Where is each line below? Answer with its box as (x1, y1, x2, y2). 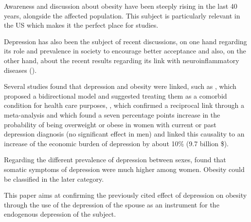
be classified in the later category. (4, 173, 104, 184)
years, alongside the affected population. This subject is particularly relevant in (4, 10, 240, 20)
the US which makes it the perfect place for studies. (4, 20, 159, 30)
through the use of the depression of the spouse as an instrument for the (4, 199, 219, 209)
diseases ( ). (4, 65, 37, 75)
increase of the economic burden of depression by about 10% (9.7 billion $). (4, 138, 229, 148)
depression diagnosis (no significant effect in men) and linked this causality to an (4, 129, 245, 139)
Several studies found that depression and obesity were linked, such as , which (4, 81, 236, 91)
